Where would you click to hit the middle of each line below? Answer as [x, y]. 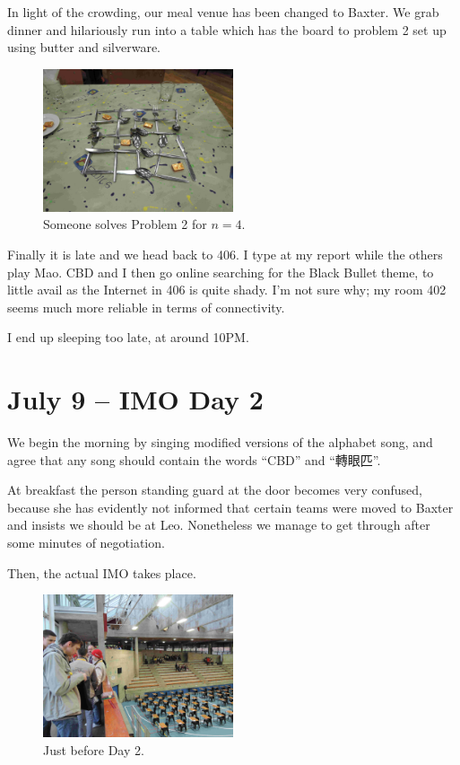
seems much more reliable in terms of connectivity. [146, 307]
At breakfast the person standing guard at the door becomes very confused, [215, 490]
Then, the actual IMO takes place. [102, 572]
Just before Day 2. [94, 749]
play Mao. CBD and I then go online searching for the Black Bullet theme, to [221, 272]
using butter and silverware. [84, 47]
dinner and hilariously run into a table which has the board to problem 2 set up [227, 29]
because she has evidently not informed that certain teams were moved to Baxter [230, 507]
